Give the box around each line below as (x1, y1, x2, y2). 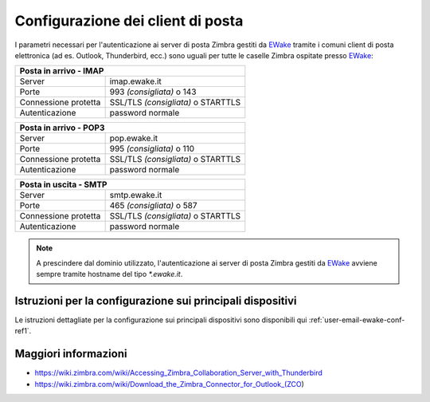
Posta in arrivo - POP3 (19, 122, 105, 133)
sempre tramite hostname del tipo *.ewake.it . (36, 270, 183, 279)
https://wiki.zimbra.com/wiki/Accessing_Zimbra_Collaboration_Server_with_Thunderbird (34, 368, 322, 378)
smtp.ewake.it (109, 190, 162, 201)
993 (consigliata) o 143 (109, 86, 197, 97)
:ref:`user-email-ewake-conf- (308, 315, 405, 325)
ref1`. (14, 326, 32, 336)
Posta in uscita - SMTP (19, 179, 107, 191)
